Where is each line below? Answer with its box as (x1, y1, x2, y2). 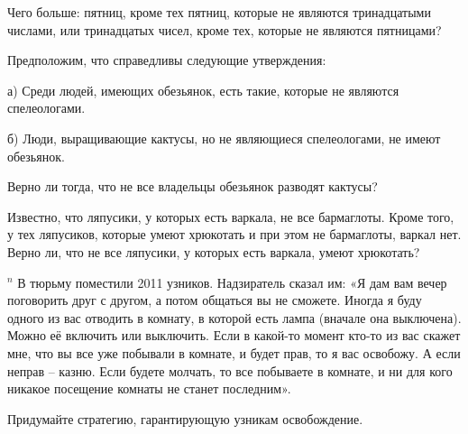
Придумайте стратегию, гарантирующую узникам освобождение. (7, 409, 363, 428)
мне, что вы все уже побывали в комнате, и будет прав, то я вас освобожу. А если (7, 343, 461, 362)
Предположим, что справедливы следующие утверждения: (7, 51, 326, 69)
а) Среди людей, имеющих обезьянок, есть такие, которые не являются (7, 80, 399, 99)
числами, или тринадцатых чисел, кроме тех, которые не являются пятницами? (7, 20, 442, 39)
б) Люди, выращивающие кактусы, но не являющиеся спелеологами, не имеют (7, 128, 441, 147)
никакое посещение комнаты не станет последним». (7, 379, 291, 398)
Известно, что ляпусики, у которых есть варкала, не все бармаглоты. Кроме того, (7, 207, 454, 226)
